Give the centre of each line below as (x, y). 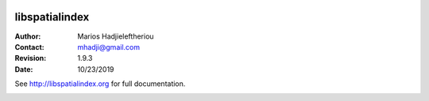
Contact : (30, 47)
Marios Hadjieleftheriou (116, 36)
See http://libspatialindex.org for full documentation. (100, 84)
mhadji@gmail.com (109, 47)
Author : (28, 36)
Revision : (31, 58)
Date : (24, 69)
